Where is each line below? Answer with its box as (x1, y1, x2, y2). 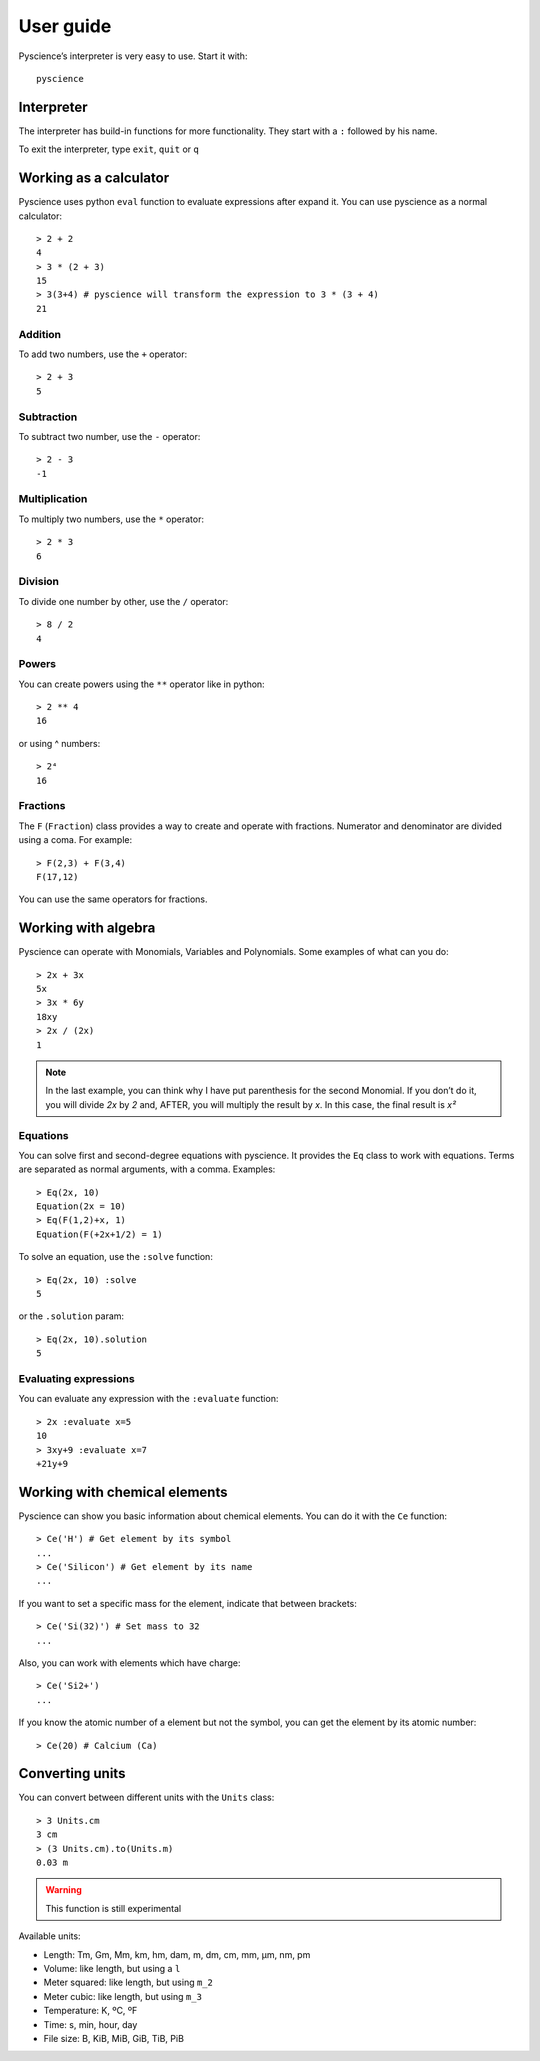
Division (18, 575, 60, 589)
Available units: (18, 1930, 81, 1942)
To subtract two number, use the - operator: (18, 430, 201, 442)
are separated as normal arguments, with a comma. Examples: (18, 1163, 276, 1175)
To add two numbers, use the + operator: (18, 348, 188, 360)
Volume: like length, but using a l (43, 1962, 181, 1974)
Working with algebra (18, 920, 156, 937)
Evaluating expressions (18, 1371, 135, 1385)
